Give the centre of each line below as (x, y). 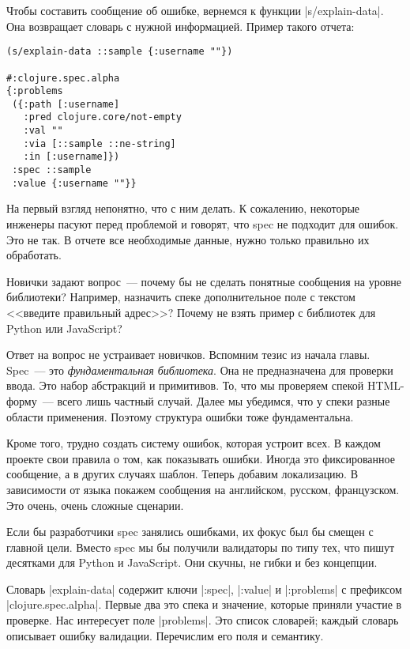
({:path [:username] (66, 104)
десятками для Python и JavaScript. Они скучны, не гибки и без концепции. (192, 562)
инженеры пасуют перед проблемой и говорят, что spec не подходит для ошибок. (203, 224)
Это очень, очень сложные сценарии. (95, 505)
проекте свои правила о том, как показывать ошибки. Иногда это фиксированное (201, 458)
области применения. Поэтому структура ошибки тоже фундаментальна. (180, 416)
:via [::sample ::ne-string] (100, 143)
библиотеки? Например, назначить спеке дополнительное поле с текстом (181, 297)
